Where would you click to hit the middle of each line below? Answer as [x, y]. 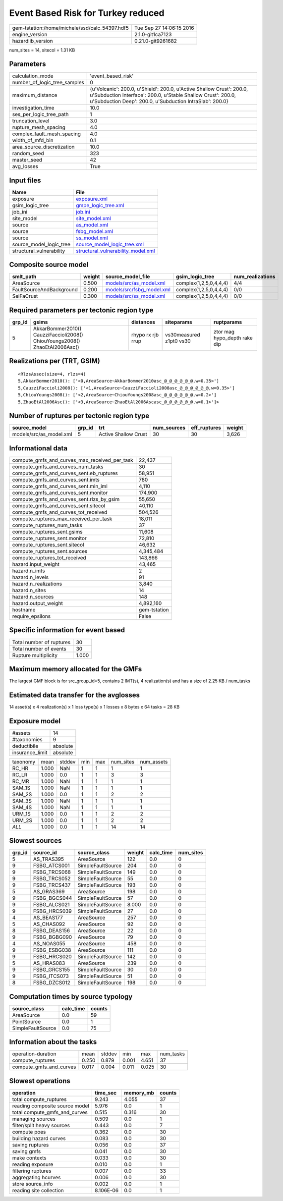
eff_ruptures [206, 428]
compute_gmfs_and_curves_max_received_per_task [73, 460]
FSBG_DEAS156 [52, 930]
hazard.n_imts [28, 571]
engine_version [30, 34]
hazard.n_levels [30, 577]
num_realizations [255, 276]
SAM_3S [22, 801]
